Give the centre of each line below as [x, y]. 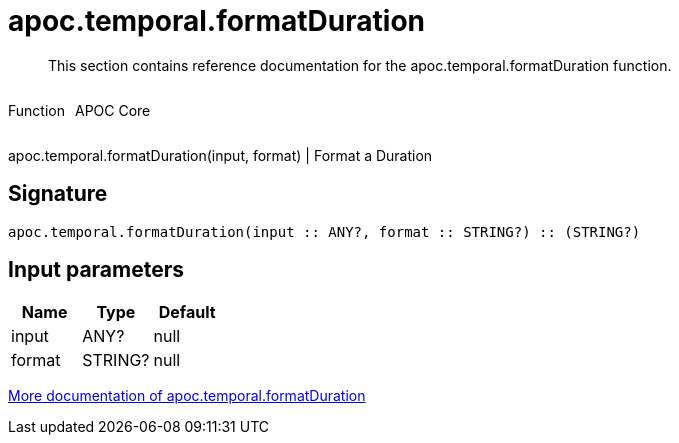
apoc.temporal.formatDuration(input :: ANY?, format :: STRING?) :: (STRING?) [324, 231]
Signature [58, 194]
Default [187, 312]
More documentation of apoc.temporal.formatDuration [187, 396]
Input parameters [96, 270]
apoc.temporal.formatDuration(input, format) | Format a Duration [220, 155]
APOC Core [112, 110]
